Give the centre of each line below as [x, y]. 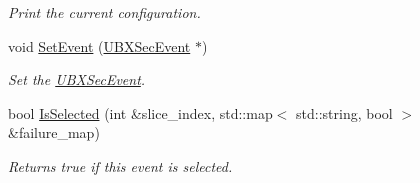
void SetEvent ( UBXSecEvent [99, 45]
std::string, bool [344, 112]
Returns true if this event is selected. [120, 165]
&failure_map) [54, 132]
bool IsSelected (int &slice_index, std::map [140, 112]
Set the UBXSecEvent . [77, 79]
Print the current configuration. [104, 12]
